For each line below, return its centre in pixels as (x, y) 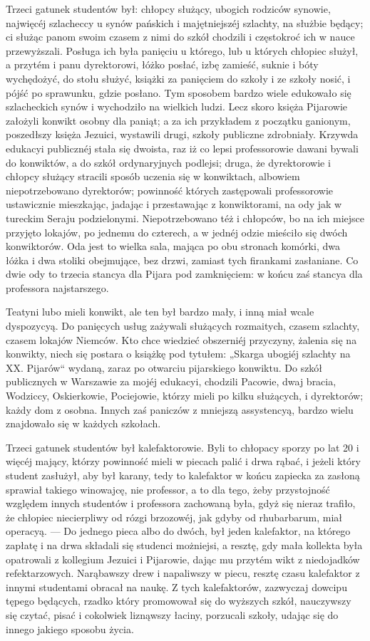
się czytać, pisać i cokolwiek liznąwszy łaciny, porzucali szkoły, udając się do (172, 614)
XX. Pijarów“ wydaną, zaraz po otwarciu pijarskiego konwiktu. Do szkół (164, 367)
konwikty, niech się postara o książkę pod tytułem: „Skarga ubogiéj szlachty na (178, 354)
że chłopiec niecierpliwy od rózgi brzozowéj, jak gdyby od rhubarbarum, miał (174, 517)
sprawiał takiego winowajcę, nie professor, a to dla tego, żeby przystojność (168, 489)
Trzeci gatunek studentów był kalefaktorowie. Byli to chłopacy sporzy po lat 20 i (183, 447)
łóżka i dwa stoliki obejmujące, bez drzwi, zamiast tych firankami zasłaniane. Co (182, 260)
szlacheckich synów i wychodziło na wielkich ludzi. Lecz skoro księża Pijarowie (177, 106)
